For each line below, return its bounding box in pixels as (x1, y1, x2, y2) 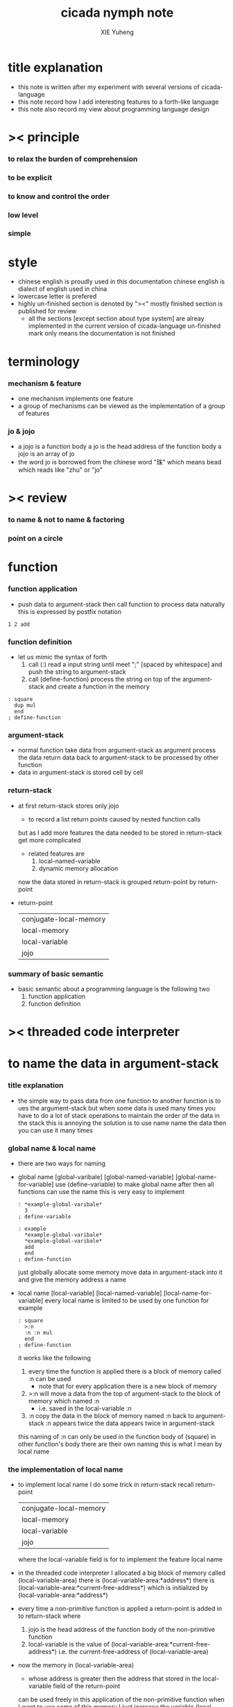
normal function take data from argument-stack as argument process (17, 746, 216, 755)
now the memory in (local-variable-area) (17, 1661, 135, 1669)
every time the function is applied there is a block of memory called (28, 1367, 221, 1376)
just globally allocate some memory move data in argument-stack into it (17, 1268, 223, 1276)
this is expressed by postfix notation (17, 607, 122, 615)
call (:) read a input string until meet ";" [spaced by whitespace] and (28, 660, 223, 669)
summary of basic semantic (8, 969, 104, 979)
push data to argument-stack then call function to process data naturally (17, 600, 225, 608)
